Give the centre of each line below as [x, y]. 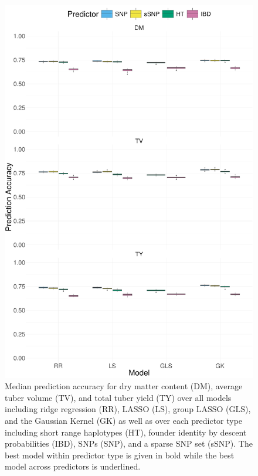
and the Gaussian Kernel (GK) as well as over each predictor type [124, 420]
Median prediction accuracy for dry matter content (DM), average [124, 386]
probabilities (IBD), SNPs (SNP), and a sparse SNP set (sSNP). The [129, 443]
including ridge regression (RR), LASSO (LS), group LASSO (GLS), [128, 409]
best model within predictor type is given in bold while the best [120, 455]
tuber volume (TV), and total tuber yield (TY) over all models [118, 397]
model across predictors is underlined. [73, 466]
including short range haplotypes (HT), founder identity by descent [126, 432]
